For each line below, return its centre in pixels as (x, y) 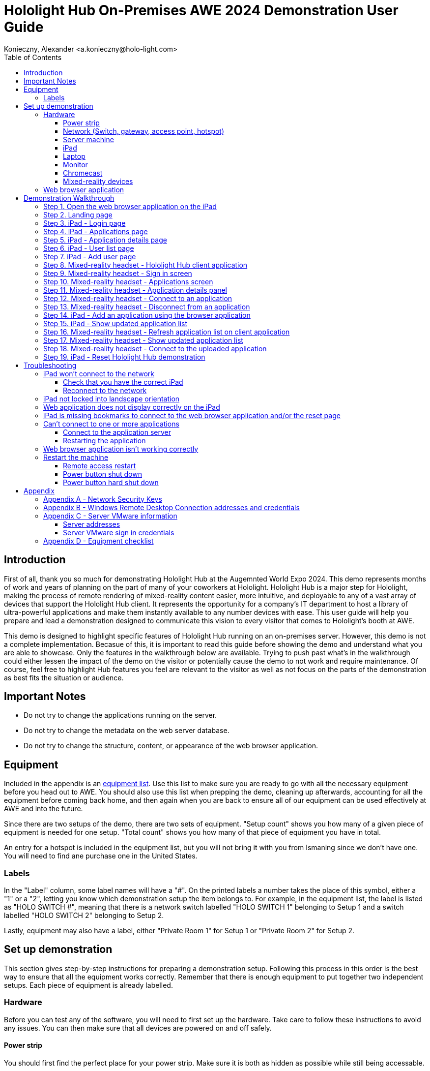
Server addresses (92, 524)
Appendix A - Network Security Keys (103, 499)
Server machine (88, 139)
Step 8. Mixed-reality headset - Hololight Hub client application (145, 265)
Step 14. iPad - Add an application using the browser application (147, 315)
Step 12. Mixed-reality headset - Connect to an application (138, 298)
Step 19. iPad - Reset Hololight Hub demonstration (124, 357)
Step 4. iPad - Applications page (96, 231)
